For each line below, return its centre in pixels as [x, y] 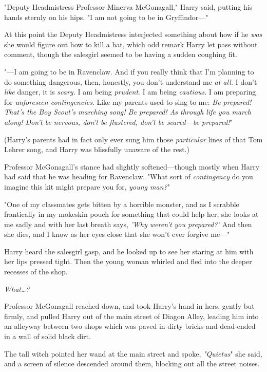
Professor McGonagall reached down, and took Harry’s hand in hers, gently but [129, 306]
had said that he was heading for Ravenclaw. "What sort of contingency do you [129, 176]
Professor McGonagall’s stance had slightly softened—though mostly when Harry [132, 166]
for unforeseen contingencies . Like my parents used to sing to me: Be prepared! [128, 101]
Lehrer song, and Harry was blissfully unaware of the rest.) [97, 149]
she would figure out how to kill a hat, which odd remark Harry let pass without [131, 44]
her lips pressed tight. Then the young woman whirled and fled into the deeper [128, 261]
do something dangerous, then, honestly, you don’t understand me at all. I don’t [131, 81]
